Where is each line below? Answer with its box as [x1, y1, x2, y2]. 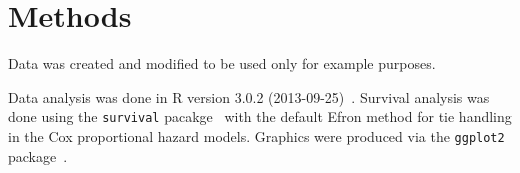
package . [8, 145, 68, 166]
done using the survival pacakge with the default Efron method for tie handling [8, 106, 512, 127]
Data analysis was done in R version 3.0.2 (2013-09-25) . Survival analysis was [8, 86, 490, 107]
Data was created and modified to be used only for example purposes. [8, 53, 436, 74]
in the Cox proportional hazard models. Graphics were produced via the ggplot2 [8, 125, 505, 146]
